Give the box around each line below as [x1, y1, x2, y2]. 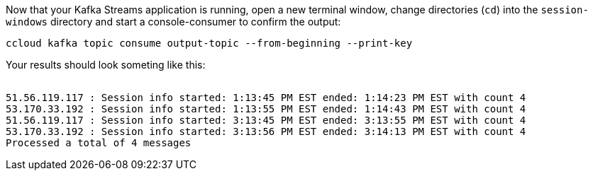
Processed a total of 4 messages [6, 137, 192, 148]
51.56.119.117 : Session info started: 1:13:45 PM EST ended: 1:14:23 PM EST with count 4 [6, 92, 526, 103]
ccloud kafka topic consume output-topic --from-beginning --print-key [6, 37, 413, 49]
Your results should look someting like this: [6, 59, 206, 71]
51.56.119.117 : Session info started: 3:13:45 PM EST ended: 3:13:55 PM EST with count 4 [6, 115, 526, 126]
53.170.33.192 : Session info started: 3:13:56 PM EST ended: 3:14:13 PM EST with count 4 [6, 126, 526, 137]
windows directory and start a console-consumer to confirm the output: [6, 16, 341, 28]
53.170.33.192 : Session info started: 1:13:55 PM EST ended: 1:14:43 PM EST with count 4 [6, 103, 526, 115]
